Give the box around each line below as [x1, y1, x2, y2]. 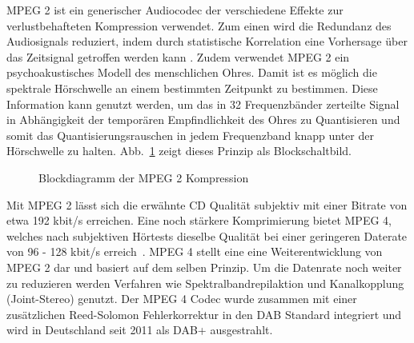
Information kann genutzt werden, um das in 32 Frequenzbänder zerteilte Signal [6, 95, 400, 112]
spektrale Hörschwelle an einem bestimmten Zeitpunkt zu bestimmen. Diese [6, 79, 378, 96]
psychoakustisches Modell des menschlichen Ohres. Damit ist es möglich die [6, 64, 377, 81]
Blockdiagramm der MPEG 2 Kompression [38, 169, 249, 185]
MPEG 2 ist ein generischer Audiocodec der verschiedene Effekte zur [6, 2, 344, 18]
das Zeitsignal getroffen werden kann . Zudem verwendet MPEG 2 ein [6, 48, 350, 65]
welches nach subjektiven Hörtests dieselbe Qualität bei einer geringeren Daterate [6, 227, 408, 244]
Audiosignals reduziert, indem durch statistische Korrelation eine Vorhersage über [6, 33, 408, 50]
